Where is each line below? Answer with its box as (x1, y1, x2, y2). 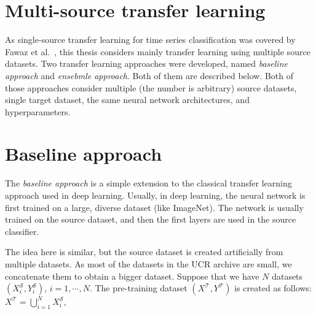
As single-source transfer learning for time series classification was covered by (5, 33, 296, 46)
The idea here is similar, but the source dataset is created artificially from (5, 245, 283, 258)
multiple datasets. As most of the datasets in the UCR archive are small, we (5, 257, 292, 270)
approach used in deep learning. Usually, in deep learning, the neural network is (5, 189, 306, 201)
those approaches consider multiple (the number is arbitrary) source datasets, (5, 81, 297, 94)
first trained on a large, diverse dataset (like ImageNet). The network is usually (5, 201, 304, 213)
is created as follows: (234, 281, 312, 294)
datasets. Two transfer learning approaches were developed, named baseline (5, 57, 288, 70)
